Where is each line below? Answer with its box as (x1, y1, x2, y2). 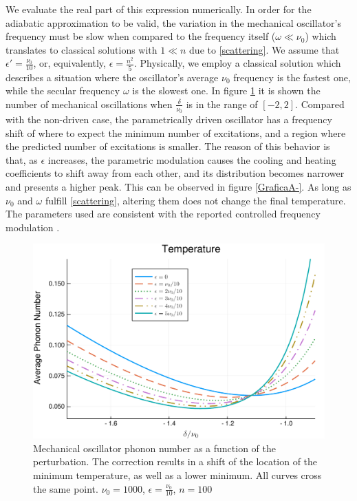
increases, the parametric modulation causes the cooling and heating (47, 152, 336, 167)
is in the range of (186, 96, 258, 111)
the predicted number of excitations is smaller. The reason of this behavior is (6, 139, 330, 153)
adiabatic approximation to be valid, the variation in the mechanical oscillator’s (6, 15, 341, 30)
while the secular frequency (6, 83, 120, 98)
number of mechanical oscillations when (6, 96, 173, 111)
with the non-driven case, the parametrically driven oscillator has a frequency (6, 112, 332, 127)
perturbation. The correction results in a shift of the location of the (33, 454, 318, 469)
